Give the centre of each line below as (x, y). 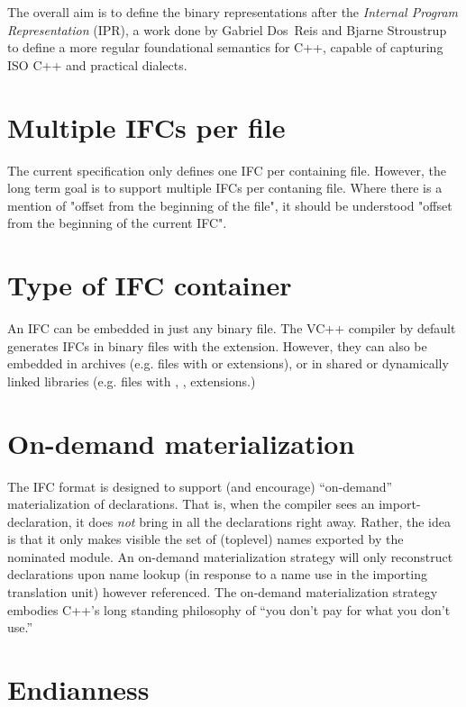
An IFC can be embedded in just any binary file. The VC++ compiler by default (232, 328)
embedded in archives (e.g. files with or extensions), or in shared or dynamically (228, 363)
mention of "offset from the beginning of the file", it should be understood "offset (230, 205)
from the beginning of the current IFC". (117, 223)
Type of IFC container (150, 285)
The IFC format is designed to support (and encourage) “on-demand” (200, 486)
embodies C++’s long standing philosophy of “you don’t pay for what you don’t (229, 609)
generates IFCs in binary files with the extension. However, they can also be (217, 345)
